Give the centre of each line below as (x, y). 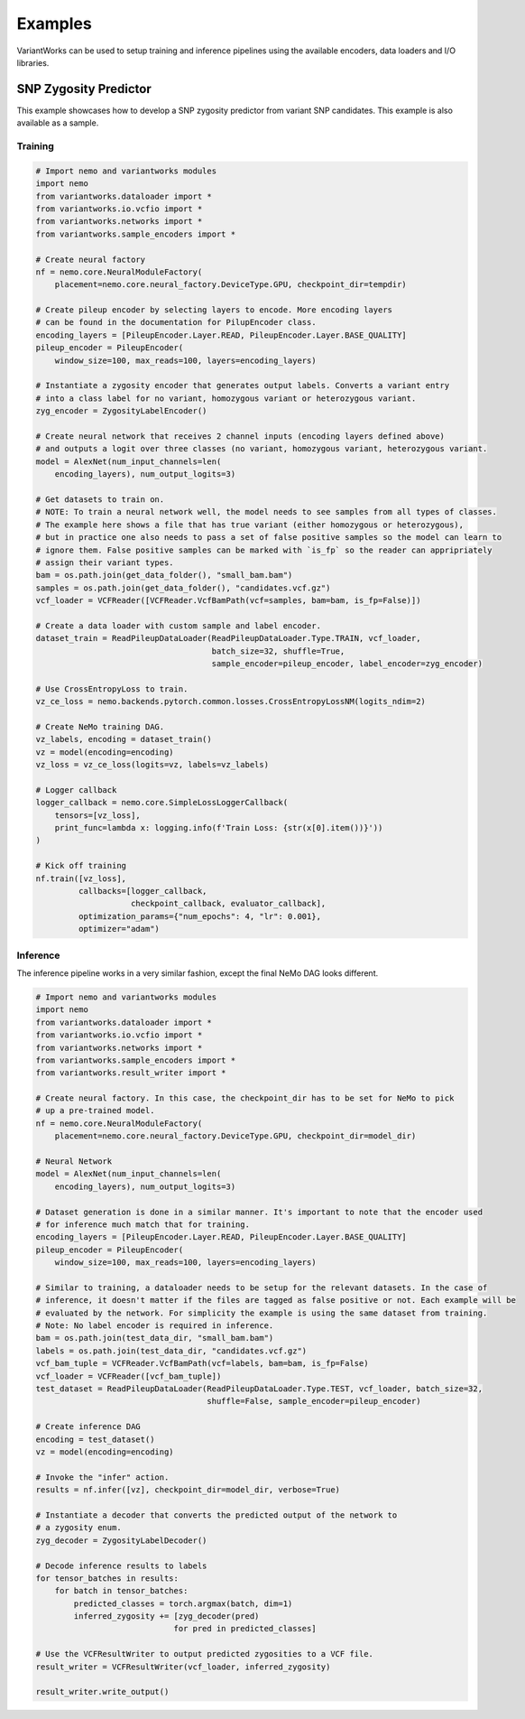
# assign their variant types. (105, 562)
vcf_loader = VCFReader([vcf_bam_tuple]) (129, 1376)
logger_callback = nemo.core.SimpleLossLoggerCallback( (162, 803)
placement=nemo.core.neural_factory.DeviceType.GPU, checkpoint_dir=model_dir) (235, 1136)
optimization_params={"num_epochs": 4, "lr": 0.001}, (200, 916)
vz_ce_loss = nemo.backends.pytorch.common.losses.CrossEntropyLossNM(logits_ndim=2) (230, 702)
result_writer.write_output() (102, 1692)
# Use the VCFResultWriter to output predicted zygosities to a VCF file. (205, 1654)
